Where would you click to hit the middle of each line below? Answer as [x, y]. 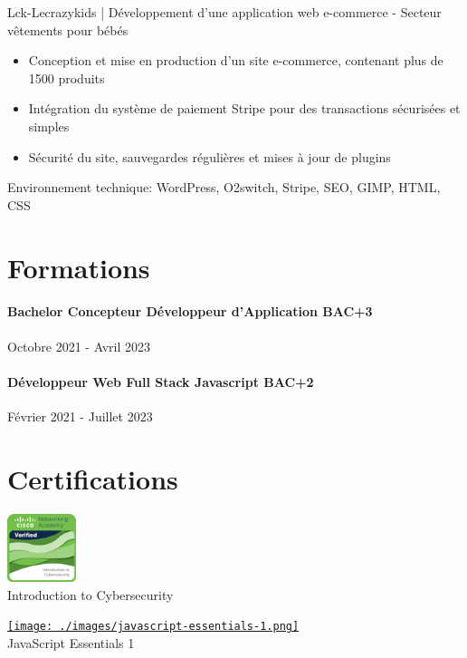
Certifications [93, 478]
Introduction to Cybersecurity [91, 594]
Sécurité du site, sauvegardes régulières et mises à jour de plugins [210, 156]
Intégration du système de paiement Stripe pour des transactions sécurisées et [244, 108]
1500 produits [67, 77]
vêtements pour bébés [68, 29]
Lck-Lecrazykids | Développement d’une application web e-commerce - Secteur [224, 12]
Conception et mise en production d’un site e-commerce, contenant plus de [236, 60]
